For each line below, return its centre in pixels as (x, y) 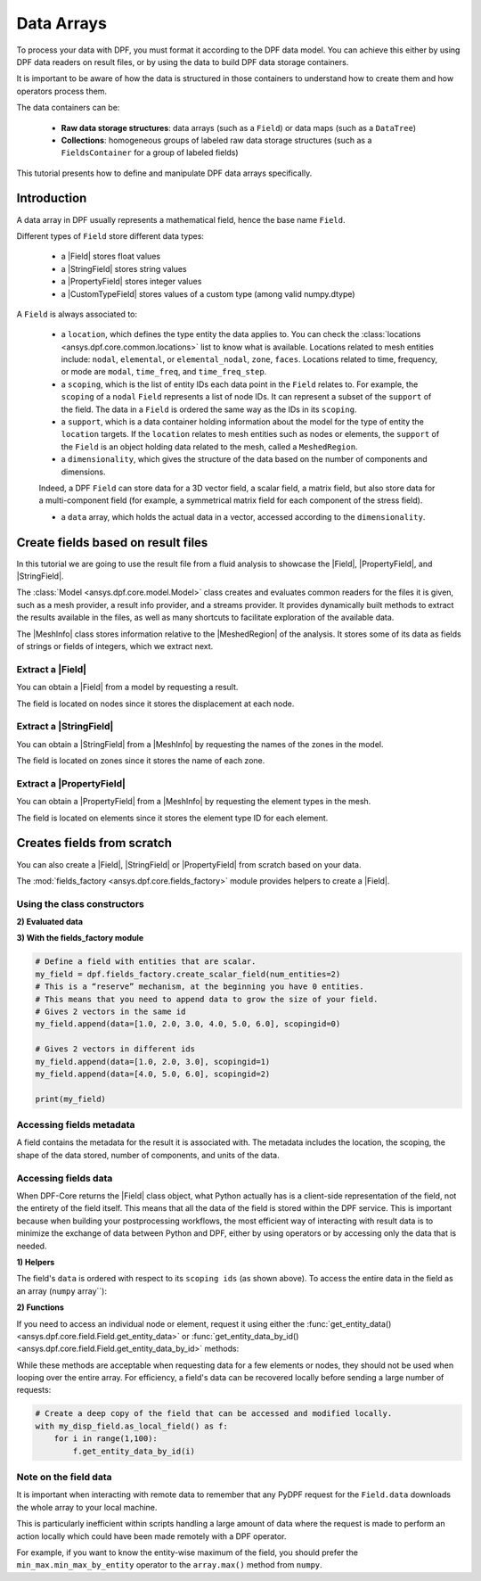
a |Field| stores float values (110, 256)
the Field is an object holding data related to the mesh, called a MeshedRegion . (209, 447)
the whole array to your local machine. (87, 1507)
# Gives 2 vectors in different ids (115, 1049)
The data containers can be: (68, 108)
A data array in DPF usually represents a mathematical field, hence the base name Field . (181, 219)
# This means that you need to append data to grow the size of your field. (207, 999)
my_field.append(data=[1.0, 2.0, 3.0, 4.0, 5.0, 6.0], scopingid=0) (188, 1024)
